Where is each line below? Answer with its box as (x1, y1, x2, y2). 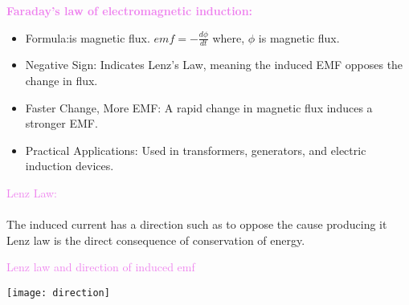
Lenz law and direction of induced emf (6, 258, 195, 275)
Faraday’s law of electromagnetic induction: (6, 2, 253, 18)
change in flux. (25, 72, 98, 89)
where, (212, 29, 245, 46)
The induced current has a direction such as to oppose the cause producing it (6, 216, 387, 233)
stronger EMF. (25, 115, 98, 132)
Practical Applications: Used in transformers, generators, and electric (25, 141, 366, 158)
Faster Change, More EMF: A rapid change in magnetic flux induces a (25, 99, 373, 116)
